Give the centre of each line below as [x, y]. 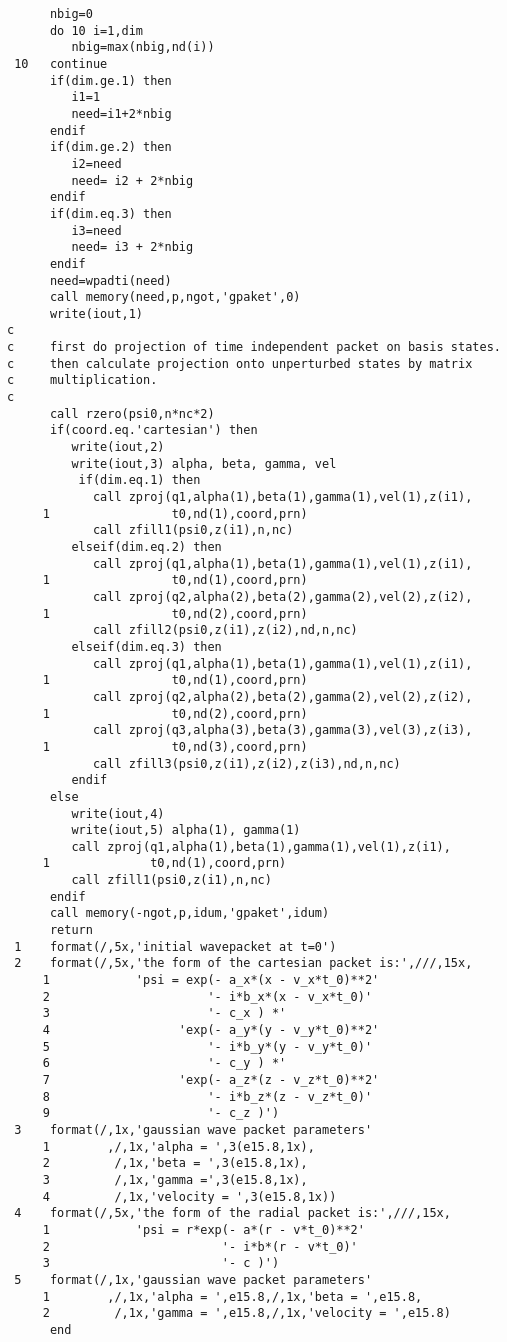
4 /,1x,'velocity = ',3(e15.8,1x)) [189, 1196]
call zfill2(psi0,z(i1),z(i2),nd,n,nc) [225, 630]
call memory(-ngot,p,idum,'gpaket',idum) [189, 913]
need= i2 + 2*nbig [132, 180]
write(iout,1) [96, 313]
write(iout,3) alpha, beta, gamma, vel [204, 463]
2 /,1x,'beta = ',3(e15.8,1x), [175, 1163]
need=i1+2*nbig [121, 113]
